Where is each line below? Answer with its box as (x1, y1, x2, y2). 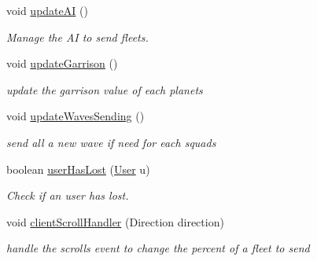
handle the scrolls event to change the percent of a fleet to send (6, 240, 310, 256)
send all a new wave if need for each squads (6, 134, 216, 150)
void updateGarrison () (6, 55, 118, 72)
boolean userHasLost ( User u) (6, 160, 150, 177)
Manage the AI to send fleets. (6, 28, 149, 45)
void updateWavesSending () (6, 108, 145, 124)
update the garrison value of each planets (6, 81, 203, 97)
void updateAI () (6, 2, 88, 18)
